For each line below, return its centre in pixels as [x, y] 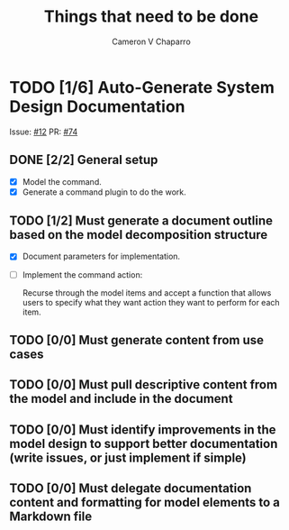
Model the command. [62, 181]
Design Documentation [97, 106]
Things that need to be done [151, 17]
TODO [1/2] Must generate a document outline [141, 221]
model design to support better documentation [144, 443]
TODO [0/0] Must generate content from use [136, 340]
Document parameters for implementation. [101, 256]
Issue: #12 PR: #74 [44, 132]
